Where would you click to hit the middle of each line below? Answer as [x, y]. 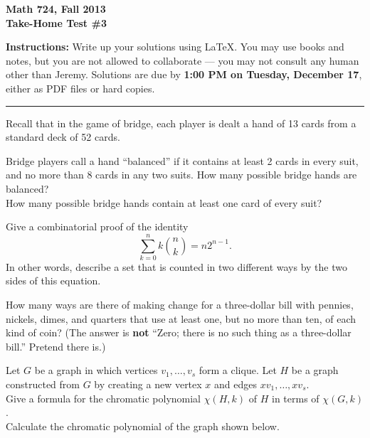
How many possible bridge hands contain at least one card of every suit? [164, 202]
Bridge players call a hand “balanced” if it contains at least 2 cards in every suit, [182, 160]
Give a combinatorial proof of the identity [97, 226]
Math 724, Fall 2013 [56, 9]
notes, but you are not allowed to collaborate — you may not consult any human [183, 60]
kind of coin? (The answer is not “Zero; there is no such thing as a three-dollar [179, 332]
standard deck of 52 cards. [63, 137]
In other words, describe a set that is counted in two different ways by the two [176, 266]
